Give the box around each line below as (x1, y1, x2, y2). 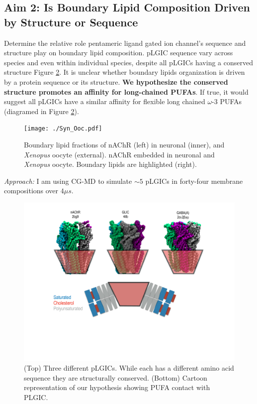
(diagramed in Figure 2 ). (4, 106, 79, 116)
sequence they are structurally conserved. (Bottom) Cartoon (24, 372, 207, 383)
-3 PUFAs (212, 96, 242, 107)
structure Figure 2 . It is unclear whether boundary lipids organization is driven (4, 67, 245, 77)
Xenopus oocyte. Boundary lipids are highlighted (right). (24, 159, 197, 169)
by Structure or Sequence (4, 14, 138, 29)
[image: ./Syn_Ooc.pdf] (24, 125, 102, 133)
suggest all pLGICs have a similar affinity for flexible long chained (4, 96, 205, 107)
